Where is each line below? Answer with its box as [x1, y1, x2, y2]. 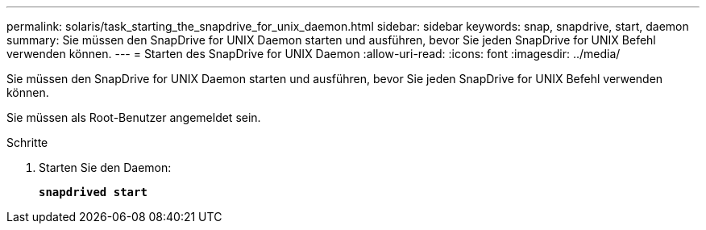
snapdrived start [39, 186, 147, 199]
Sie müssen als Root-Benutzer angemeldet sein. [6, 111, 261, 124]
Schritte [6, 136, 48, 149]
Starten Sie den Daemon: [39, 161, 172, 174]
